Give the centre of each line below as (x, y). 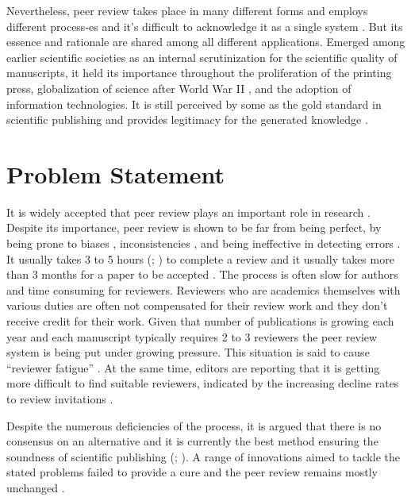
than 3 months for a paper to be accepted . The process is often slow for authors (202, 274)
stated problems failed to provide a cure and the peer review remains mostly (192, 472)
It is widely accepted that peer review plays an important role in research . (188, 212)
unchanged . (36, 487)
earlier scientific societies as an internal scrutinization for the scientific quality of (202, 57)
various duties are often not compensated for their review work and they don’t (197, 305)
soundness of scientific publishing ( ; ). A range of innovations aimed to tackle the (203, 456)
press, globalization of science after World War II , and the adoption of (179, 88)
